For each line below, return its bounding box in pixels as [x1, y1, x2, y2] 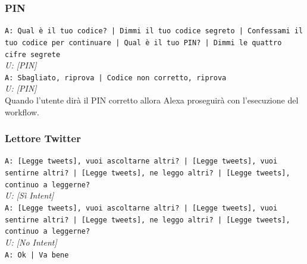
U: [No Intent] [5, 235, 57, 248]
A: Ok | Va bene [5, 250, 69, 259]
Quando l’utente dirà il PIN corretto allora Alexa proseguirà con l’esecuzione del [5, 94, 299, 106]
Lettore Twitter [5, 131, 81, 146]
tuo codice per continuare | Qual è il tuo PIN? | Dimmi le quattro [5, 38, 282, 47]
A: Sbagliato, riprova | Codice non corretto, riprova [5, 73, 227, 82]
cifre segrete [5, 50, 61, 59]
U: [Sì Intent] [5, 189, 54, 202]
